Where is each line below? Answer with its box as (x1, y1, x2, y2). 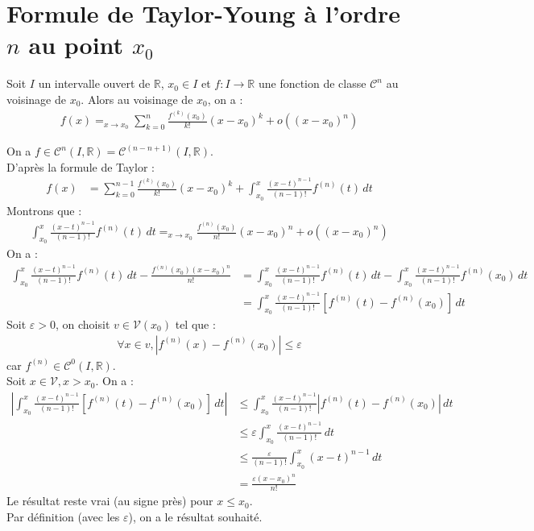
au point (28, 28, 124, 61)
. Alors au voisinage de (81, 90, 193, 107)
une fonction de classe (258, 75, 366, 92)
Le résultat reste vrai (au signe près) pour (6, 492, 213, 509)
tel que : (175, 316, 216, 333)
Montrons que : (6, 201, 82, 218)
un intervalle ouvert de (38, 75, 151, 92)
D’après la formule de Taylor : (6, 158, 155, 175)
